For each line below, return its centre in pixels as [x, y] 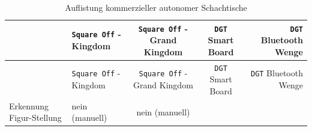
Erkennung [29, 105]
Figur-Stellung [35, 117]
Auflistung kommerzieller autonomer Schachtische [156, 7]
